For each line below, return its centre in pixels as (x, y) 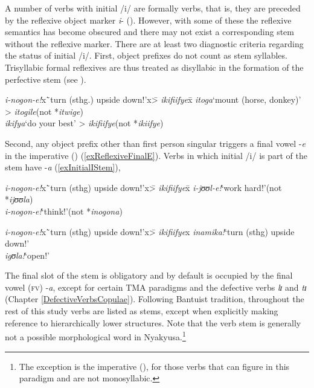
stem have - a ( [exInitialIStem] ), (63, 167)
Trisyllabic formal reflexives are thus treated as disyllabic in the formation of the (154, 67)
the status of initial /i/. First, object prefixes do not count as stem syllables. (146, 55)
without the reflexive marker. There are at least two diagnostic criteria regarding (154, 43)
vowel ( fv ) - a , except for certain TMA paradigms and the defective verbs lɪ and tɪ (156, 287)
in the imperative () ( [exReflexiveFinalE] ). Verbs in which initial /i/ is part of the (156, 155)
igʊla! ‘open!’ (27, 255)
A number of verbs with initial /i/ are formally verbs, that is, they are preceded (153, 8)
